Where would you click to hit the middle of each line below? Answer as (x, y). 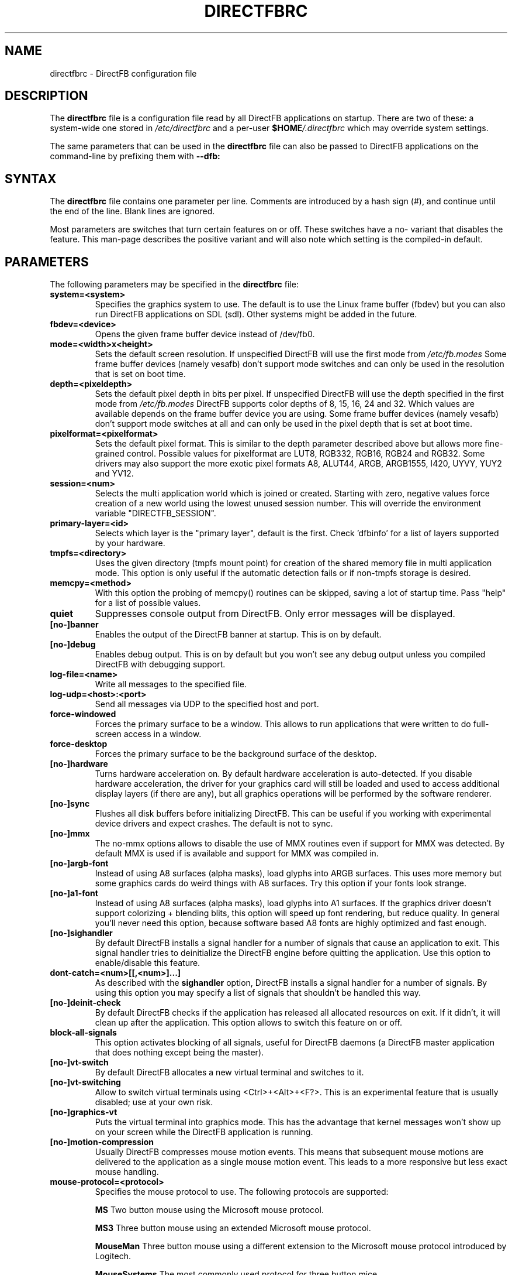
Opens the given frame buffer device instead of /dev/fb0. (205, 334)
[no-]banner (74, 625)
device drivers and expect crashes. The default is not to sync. (214, 824)
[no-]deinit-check (85, 1003)
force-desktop (79, 744)
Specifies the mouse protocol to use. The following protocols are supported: (242, 1192)
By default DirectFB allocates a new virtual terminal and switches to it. (229, 1072)
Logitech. (113, 1256)
